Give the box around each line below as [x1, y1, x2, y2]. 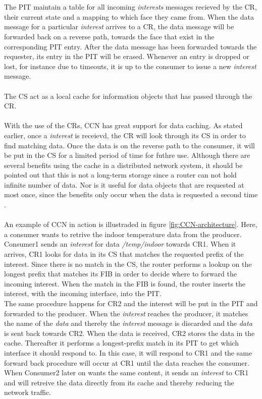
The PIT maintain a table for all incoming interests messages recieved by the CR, [4, 2, 257, 12]
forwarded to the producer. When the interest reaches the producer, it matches [4, 308, 248, 318]
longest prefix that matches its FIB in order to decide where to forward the [4, 268, 237, 279]
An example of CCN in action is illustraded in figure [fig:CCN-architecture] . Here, [4, 219, 257, 230]
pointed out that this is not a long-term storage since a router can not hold [4, 169, 237, 180]
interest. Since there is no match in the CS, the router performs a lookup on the [4, 258, 252, 269]
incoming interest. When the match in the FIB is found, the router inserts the [4, 278, 246, 289]
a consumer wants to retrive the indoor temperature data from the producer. [4, 229, 242, 239]
